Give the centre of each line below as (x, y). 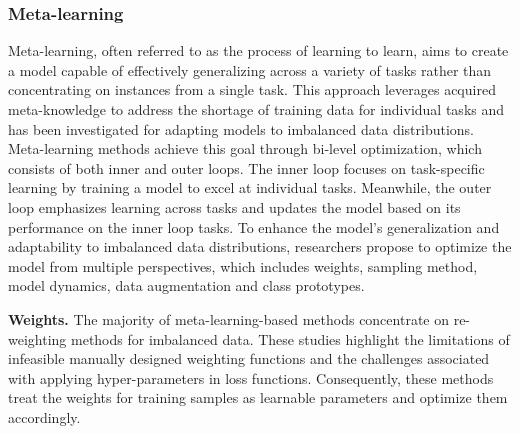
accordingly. (44, 416)
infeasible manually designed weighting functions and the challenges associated (249, 358)
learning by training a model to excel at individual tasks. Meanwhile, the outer (250, 187)
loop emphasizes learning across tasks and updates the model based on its (234, 206)
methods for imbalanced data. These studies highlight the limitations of (290, 338)
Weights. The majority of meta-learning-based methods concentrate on (228, 318)
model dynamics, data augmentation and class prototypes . (186, 285)
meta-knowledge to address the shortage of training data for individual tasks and (256, 109)
